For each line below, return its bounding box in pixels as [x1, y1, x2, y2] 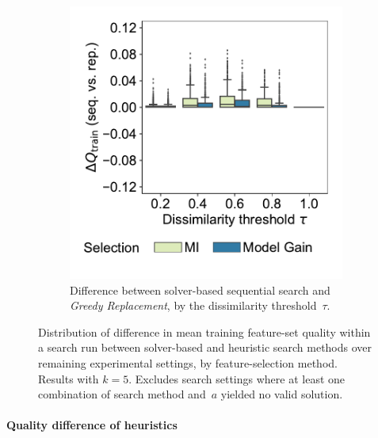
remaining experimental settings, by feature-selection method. [38, 354, 338, 371]
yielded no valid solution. [220, 386, 343, 402]
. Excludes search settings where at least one [128, 370, 346, 387]
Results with [38, 370, 99, 387]
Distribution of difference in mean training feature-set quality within [38, 323, 371, 340]
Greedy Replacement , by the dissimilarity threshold [70, 297, 317, 314]
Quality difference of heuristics [6, 417, 178, 433]
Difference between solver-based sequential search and [70, 281, 330, 298]
